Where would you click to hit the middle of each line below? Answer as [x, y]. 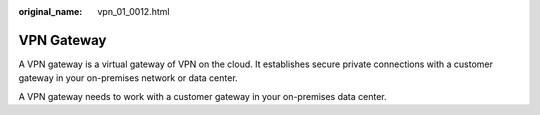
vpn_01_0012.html [133, 11]
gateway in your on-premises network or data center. [128, 78]
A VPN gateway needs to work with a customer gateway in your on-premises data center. [202, 96]
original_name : [50, 11]
